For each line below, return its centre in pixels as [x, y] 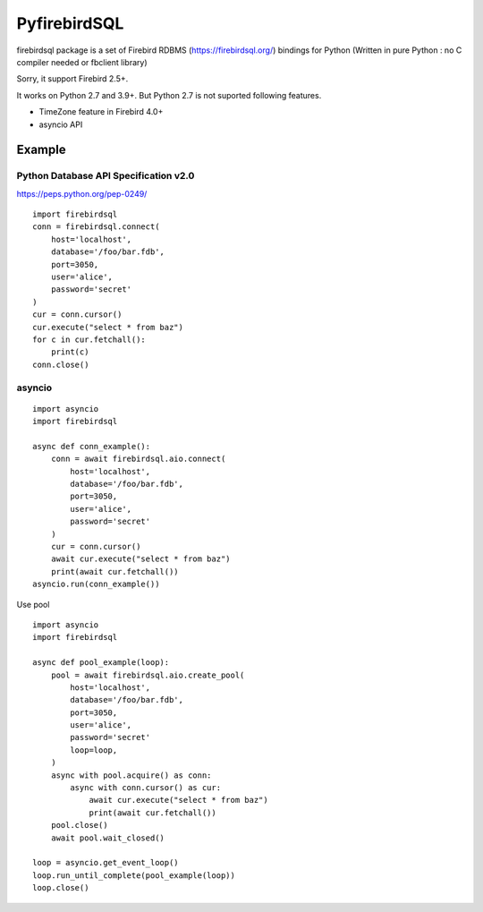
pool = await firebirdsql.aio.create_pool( [148, 675]
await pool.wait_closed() [108, 838]
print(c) [70, 352]
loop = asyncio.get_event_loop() [106, 863]
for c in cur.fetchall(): [89, 339]
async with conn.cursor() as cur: [146, 788]
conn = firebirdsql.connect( [96, 227]
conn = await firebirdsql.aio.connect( [138, 459]
